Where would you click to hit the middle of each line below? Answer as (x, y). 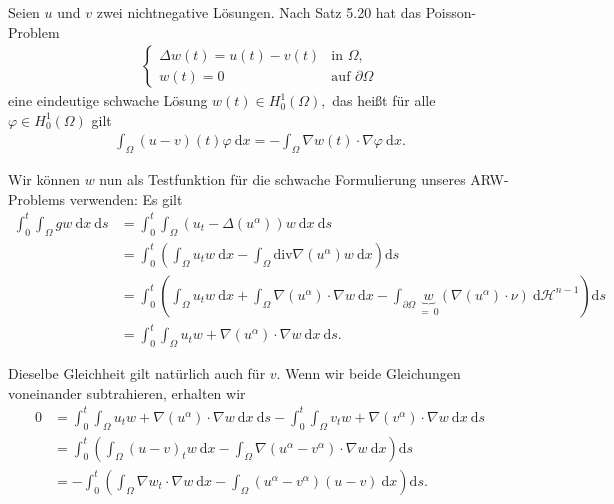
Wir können (44, 179)
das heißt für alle (384, 100)
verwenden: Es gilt (126, 198)
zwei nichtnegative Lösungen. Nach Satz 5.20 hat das (258, 12)
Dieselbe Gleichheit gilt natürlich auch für (137, 373)
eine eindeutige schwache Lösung (108, 100)
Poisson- (451, 12)
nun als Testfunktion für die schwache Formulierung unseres (282, 179)
